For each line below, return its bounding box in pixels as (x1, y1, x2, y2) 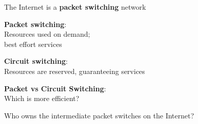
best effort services (4, 38, 62, 49)
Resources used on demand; (4, 29, 90, 39)
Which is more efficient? (4, 93, 80, 104)
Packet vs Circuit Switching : (4, 83, 106, 93)
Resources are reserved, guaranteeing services (4, 65, 145, 76)
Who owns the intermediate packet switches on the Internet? (4, 110, 194, 120)
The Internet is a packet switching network (4, 2, 146, 12)
